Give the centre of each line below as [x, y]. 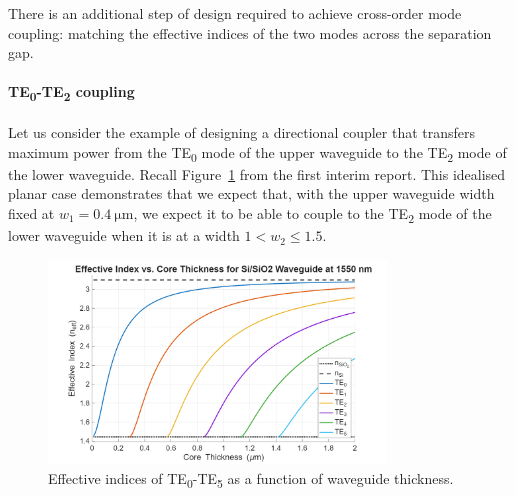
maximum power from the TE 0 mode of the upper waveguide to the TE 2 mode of [257, 153]
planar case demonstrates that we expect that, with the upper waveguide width [251, 193]
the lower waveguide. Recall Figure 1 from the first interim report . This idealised [257, 173]
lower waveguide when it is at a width [124, 235]
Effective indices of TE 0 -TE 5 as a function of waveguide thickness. [251, 479]
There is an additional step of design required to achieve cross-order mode [235, 13]
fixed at [31, 213]
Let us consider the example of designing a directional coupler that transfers [242, 132]
